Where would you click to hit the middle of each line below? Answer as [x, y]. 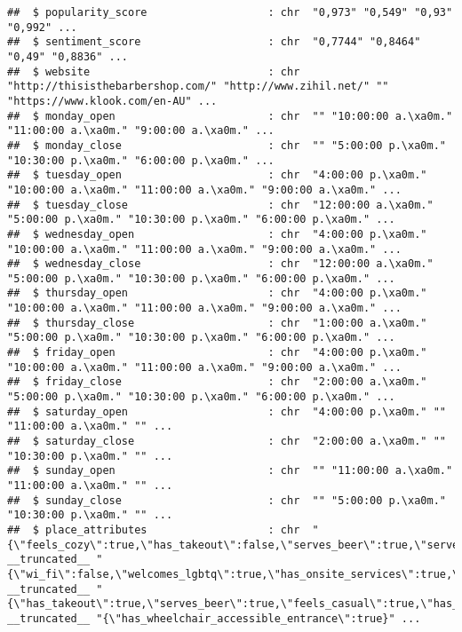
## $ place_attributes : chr [154, 529]
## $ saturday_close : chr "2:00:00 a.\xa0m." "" [227, 442]
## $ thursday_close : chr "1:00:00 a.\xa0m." [217, 323]
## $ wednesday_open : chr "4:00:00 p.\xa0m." [217, 234]
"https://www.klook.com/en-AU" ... [112, 101]
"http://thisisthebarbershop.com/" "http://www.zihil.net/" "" [198, 87]
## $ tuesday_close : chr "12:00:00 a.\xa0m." [220, 205]
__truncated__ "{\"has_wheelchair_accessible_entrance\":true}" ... [214, 618]
